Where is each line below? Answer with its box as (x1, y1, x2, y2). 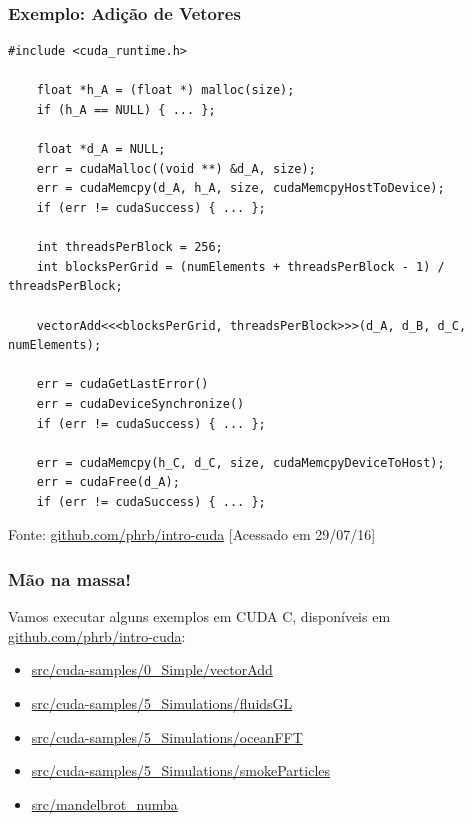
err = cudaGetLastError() (36, 377, 209, 392)
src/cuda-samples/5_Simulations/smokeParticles (31, 760, 331, 781)
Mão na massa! (8, 566, 132, 591)
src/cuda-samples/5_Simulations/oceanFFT (31, 726, 303, 747)
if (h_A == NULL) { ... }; (36, 103, 216, 117)
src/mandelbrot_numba (31, 793, 178, 814)
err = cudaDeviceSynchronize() (36, 396, 245, 411)
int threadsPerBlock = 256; (36, 240, 223, 255)
